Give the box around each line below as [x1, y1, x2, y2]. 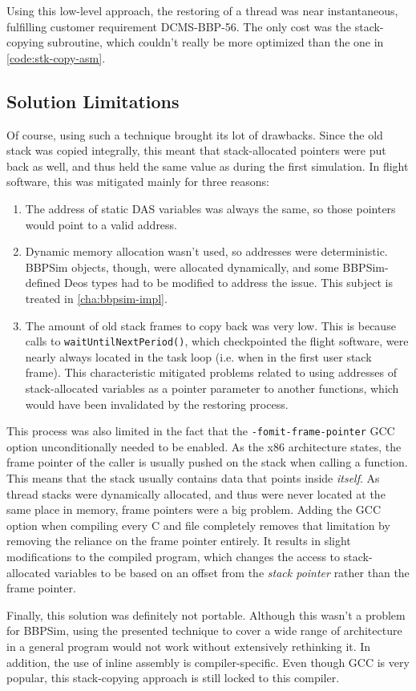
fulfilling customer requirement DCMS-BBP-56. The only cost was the [6, 18, 352, 34]
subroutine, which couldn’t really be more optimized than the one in [47, 34, 384, 51]
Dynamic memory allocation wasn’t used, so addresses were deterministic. [25, 243, 388, 260]
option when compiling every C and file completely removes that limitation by [6, 516, 390, 533]
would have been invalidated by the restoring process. [25, 395, 289, 412]
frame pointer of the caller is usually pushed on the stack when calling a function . [6, 454, 408, 471]
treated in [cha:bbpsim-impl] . [25, 289, 168, 306]
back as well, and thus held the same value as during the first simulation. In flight [6, 157, 409, 174]
